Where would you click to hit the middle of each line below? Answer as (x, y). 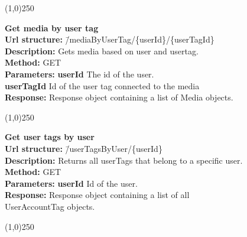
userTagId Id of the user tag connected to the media (102, 85)
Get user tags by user (50, 137)
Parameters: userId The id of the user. (79, 74)
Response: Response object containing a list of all (97, 195)
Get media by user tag (52, 27)
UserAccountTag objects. (50, 206)
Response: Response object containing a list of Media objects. (119, 97)
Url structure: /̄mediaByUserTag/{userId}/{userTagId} (110, 39)
